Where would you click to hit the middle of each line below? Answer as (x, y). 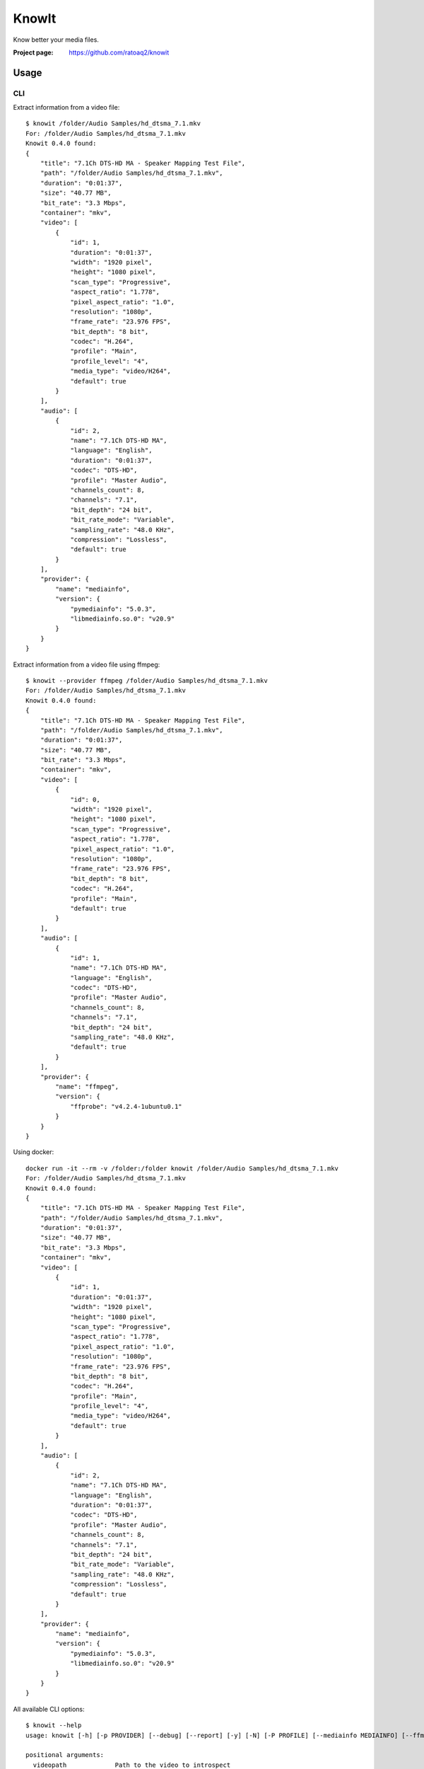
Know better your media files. (56, 40)
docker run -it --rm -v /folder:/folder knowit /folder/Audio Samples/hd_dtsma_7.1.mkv (182, 1168)
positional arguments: (65, 1755)
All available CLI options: (49, 1709)
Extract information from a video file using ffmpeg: (87, 664)
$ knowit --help (54, 1725)
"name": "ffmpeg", (87, 1087)
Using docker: (34, 1152)
